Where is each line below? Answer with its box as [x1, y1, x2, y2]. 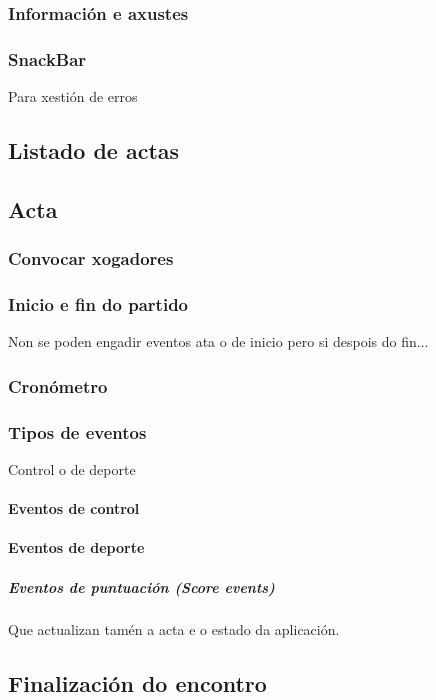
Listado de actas [8, 135, 180, 166]
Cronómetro [8, 373, 108, 398]
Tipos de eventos [8, 419, 147, 444]
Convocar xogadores [8, 246, 174, 271]
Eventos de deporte [8, 537, 145, 558]
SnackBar [8, 46, 87, 71]
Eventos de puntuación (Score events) [8, 576, 275, 597]
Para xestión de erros [8, 86, 138, 107]
